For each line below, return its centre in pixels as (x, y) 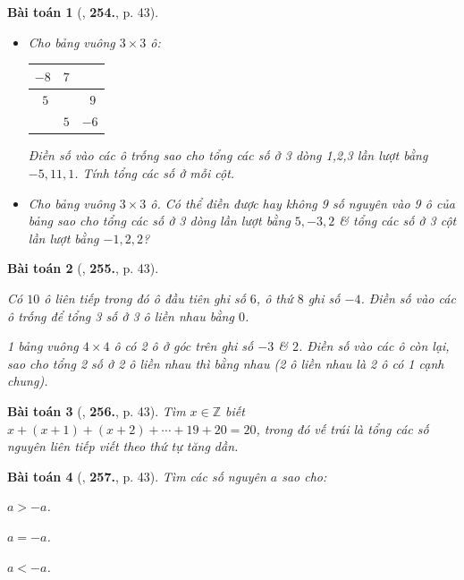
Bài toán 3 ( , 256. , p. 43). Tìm (97, 411)
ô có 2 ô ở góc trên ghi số (184, 346)
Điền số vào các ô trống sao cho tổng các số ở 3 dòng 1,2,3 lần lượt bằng (228, 155)
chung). (28, 381)
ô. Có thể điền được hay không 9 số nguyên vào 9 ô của (303, 203)
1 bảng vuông (43, 346)
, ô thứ (274, 299)
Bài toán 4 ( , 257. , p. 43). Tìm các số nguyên (137, 476)
